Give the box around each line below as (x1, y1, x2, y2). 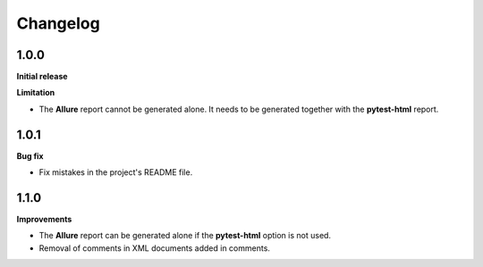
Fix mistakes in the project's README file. (38, 167, 193, 178)
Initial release (16, 71, 68, 82)
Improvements (16, 214, 72, 225)
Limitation (16, 88, 55, 98)
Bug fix (16, 150, 44, 161)
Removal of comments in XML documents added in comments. (38, 242, 270, 254)
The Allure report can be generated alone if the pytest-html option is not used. (38, 230, 331, 241)
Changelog (16, 13, 100, 33)
